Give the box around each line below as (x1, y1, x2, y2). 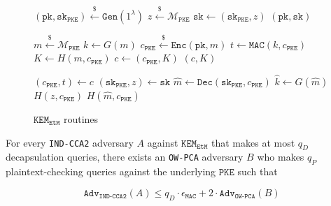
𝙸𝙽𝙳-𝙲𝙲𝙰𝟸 (99, 193, 127, 200)
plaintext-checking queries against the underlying (6, 164, 216, 179)
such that (237, 164, 278, 179)
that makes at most (211, 135, 295, 149)
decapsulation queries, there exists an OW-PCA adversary (6, 149, 244, 164)
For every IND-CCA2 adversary (6, 135, 134, 149)
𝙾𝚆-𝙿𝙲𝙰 (234, 193, 255, 200)
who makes (257, 149, 304, 164)
